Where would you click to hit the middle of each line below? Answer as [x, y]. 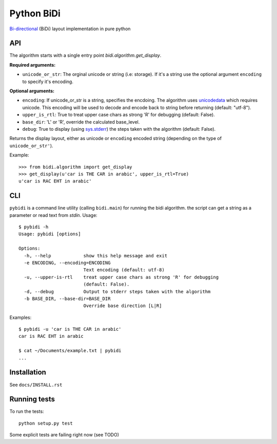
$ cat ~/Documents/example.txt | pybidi [70, 351]
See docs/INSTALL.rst [36, 385]
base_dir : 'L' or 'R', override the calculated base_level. [81, 122]
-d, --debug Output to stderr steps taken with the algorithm [117, 291]
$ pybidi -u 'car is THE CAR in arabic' [70, 329]
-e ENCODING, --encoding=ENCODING [67, 263]
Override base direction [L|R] [123, 306]
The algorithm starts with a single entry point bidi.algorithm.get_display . [85, 55]
